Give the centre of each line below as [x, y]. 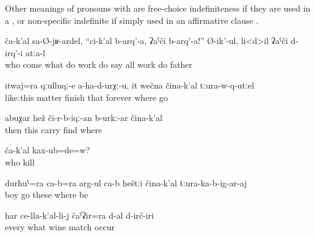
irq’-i [14, 52]
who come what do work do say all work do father [99, 64]
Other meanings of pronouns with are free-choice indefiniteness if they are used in [158, 8]
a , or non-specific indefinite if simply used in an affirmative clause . [132, 20]
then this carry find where [54, 129]
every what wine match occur [60, 227]
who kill [20, 162]
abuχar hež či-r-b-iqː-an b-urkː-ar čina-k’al [84, 118]
